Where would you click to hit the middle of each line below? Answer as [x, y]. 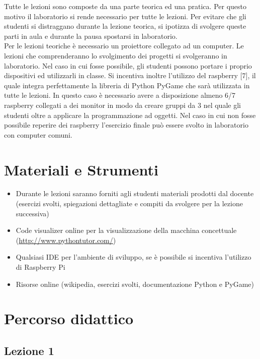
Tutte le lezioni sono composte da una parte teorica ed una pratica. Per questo [125, 6]
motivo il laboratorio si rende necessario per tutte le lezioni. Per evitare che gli [125, 16]
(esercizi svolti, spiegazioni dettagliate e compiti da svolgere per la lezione [129, 203]
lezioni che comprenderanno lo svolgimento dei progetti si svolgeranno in [116, 55]
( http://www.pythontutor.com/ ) [66, 240]
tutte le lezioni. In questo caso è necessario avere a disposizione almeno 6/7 [120, 95]
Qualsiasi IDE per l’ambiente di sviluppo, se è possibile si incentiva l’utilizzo [134, 257]
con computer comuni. [38, 134]
